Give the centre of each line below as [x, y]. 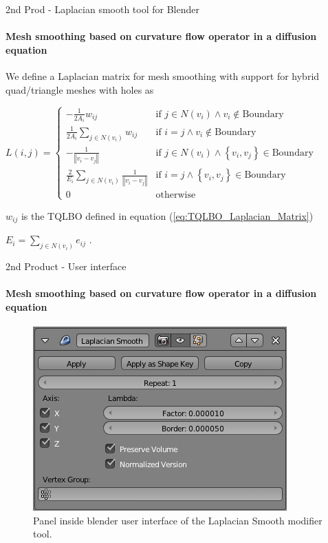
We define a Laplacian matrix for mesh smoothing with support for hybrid [163, 75]
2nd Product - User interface [66, 266]
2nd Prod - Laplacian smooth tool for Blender [102, 9]
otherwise [176, 195]
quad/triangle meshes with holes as [80, 89]
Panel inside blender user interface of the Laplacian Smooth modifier [178, 520]
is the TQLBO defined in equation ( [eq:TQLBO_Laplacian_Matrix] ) [167, 215]
